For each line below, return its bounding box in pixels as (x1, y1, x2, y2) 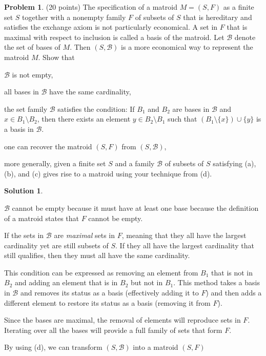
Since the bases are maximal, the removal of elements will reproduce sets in (4, 314, 241, 325)
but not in (131, 277, 163, 288)
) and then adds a (206, 287, 262, 298)
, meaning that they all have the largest (121, 230, 247, 241)
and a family (115, 158, 155, 169)
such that (168, 113, 197, 124)
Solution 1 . (4, 185, 43, 196)
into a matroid (133, 342, 178, 352)
